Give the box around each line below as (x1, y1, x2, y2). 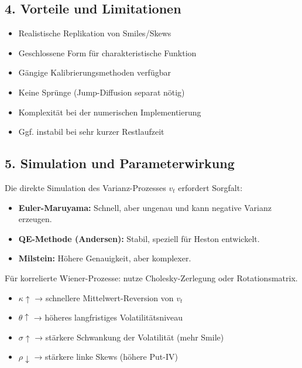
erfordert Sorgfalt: (178, 181, 243, 193)
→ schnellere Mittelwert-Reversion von (35, 291, 174, 304)
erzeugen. (18, 213, 52, 225)
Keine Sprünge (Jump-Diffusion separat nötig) (18, 86, 185, 98)
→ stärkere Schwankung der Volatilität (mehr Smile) (35, 330, 224, 343)
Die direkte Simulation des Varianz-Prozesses (5, 181, 166, 193)
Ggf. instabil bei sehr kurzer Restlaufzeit (18, 125, 164, 138)
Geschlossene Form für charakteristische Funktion (18, 46, 197, 59)
